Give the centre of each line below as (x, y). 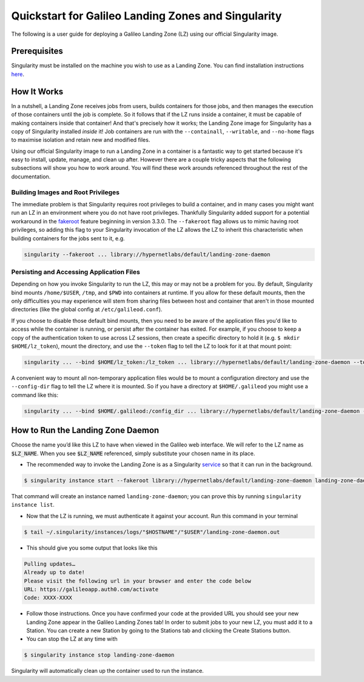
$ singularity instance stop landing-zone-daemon (99, 655)
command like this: (35, 395)
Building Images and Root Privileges (65, 192)
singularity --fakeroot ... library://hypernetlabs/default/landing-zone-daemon (147, 254)
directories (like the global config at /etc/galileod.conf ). (87, 309)
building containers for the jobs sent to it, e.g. (68, 238)
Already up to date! (54, 572)
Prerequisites (37, 51)
